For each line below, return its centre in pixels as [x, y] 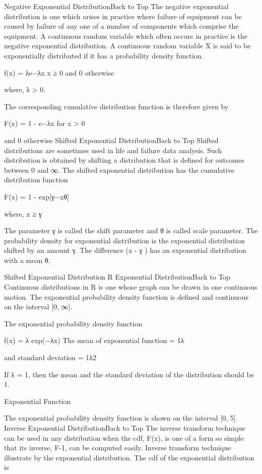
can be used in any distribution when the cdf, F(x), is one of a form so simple [124, 437]
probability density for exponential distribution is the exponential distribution [124, 240]
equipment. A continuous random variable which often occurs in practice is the [126, 36]
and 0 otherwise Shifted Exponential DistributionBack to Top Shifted [111, 140]
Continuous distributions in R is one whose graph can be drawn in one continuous [131, 287]
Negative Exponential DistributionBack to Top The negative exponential [116, 6]
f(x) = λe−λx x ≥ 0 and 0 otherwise [59, 72]
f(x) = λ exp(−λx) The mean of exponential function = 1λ [94, 340]
